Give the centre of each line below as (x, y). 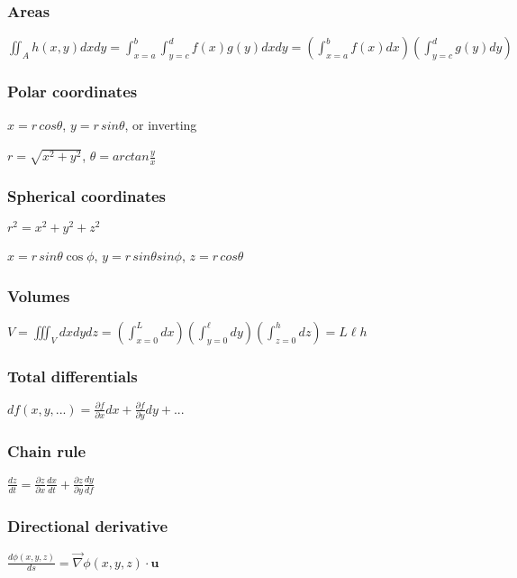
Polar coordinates (73, 92)
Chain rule (47, 450)
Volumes (39, 295)
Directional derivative (88, 525)
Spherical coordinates (87, 195)
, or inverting (161, 125)
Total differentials (73, 376)
